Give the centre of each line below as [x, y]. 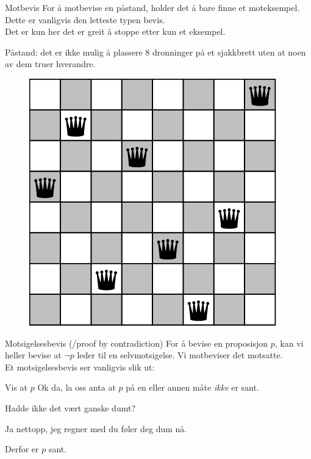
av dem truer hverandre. [50, 64]
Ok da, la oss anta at [77, 387]
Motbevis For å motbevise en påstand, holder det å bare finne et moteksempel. [152, 7]
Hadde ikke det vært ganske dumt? [70, 407]
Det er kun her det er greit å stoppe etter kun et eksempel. [115, 31]
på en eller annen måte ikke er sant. [192, 387]
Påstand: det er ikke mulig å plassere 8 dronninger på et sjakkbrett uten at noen [155, 52]
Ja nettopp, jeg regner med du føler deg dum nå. [96, 428]
